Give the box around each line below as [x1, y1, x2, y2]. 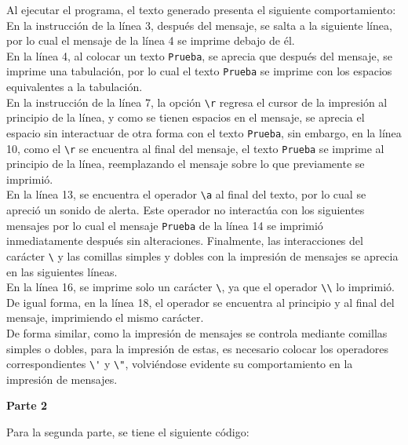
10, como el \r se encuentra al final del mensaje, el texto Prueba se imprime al [6, 140, 384, 156]
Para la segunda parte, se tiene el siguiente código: [6, 424, 250, 440]
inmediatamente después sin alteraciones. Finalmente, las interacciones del [6, 232, 363, 249]
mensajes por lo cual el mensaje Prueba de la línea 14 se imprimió [6, 217, 323, 233]
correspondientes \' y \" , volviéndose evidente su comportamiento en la [6, 356, 353, 372]
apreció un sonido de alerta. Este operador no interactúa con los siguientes [6, 202, 365, 218]
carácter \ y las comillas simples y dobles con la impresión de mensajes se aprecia [6, 247, 399, 264]
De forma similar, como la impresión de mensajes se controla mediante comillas [6, 325, 388, 341]
